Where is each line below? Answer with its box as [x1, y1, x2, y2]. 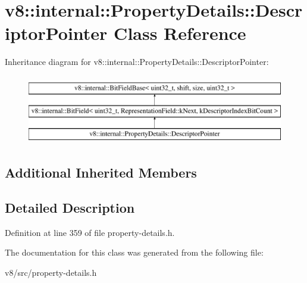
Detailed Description [5, 198, 135, 217]
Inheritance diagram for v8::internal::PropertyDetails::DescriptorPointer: [5, 55, 269, 68]
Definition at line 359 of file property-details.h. [5, 226, 175, 238]
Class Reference [114, 21, 246, 45]
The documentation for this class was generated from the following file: [5, 246, 264, 259]
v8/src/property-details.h [5, 266, 97, 279]
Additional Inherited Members [5, 163, 197, 182]
